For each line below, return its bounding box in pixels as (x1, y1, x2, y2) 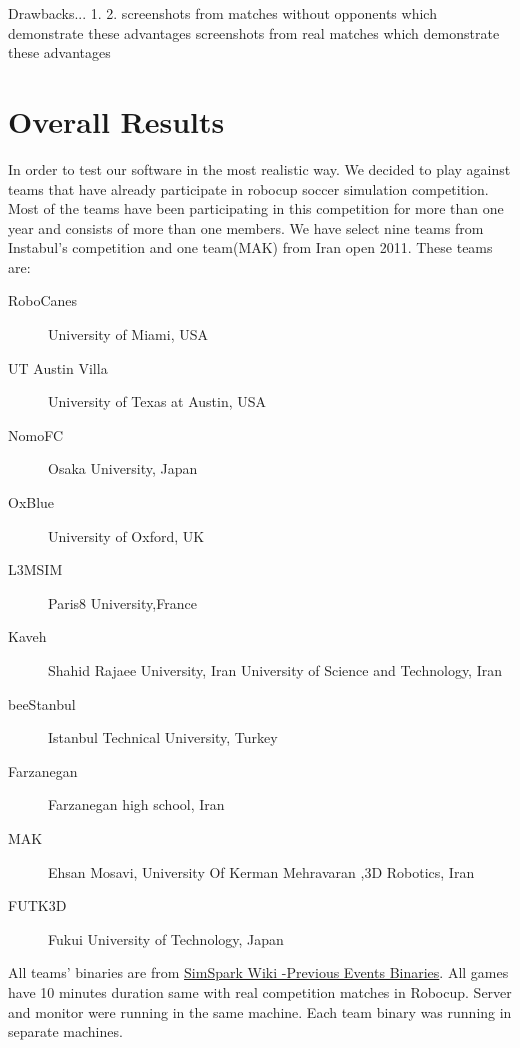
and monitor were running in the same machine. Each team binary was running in (8, 1001, 512, 1022)
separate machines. (8, 1021, 123, 1042)
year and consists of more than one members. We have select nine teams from (8, 217, 484, 238)
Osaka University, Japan (48, 458, 198, 479)
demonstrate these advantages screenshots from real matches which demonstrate (8, 22, 500, 43)
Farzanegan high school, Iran (48, 794, 225, 815)
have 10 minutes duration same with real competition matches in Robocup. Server (8, 981, 512, 1002)
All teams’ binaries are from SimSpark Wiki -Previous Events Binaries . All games (8, 962, 509, 983)
